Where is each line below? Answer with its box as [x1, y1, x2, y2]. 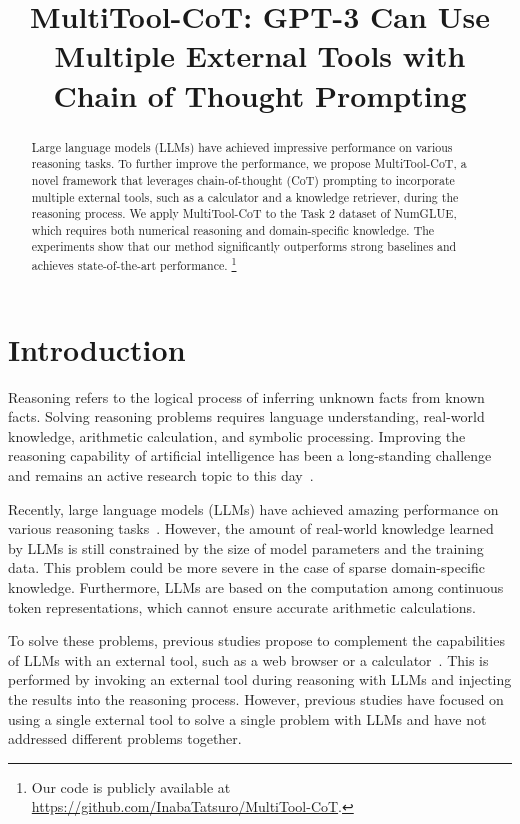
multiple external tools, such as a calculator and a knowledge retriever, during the [31, 188, 459, 205]
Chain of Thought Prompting [53, 74, 467, 115]
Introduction [8, 328, 186, 369]
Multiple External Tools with [54, 35, 466, 76]
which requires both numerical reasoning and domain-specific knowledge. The [31, 221, 435, 238]
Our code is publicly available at [31, 776, 231, 797]
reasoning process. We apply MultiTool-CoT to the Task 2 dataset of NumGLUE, [31, 205, 457, 222]
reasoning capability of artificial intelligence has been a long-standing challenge [8, 445, 492, 466]
